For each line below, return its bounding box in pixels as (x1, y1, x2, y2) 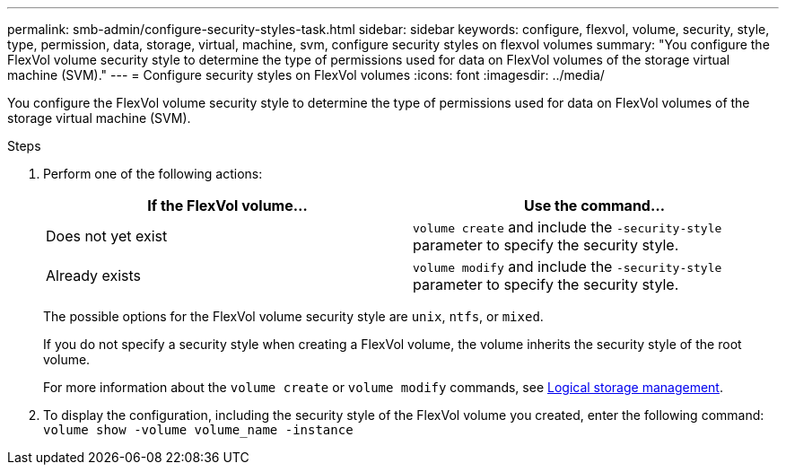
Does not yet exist (46, 227, 168, 245)
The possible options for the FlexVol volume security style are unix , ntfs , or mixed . (43, 309, 544, 324)
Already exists (46, 267, 142, 284)
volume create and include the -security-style (413, 218, 722, 236)
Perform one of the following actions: (43, 166, 263, 181)
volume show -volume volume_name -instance (43, 423, 354, 437)
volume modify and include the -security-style (413, 258, 722, 275)
